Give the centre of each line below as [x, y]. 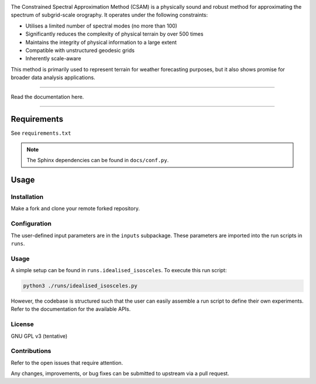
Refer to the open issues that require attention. [67, 362]
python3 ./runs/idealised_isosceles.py [80, 286]
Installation [27, 197]
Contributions [31, 351]
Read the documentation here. [47, 97]
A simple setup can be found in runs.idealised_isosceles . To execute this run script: [119, 270]
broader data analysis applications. [53, 78]
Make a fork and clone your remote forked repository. [75, 208]
